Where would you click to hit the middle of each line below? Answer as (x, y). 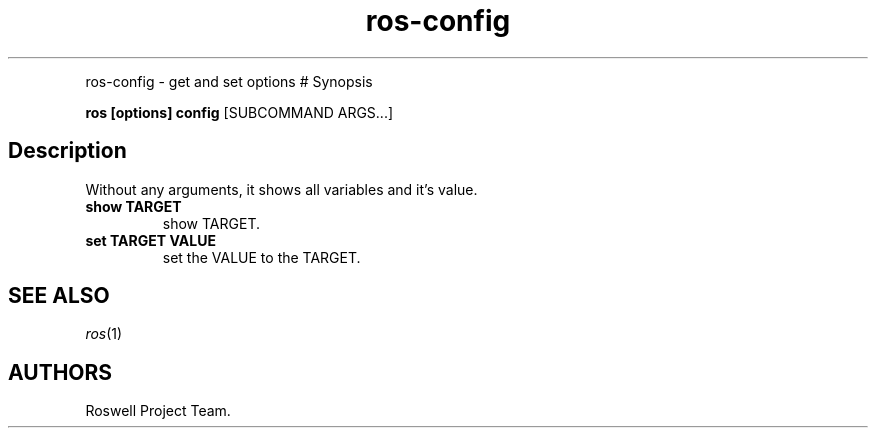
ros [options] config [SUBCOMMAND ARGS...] (239, 112)
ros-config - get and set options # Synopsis (229, 81)
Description (67, 151)
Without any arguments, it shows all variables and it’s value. (281, 189)
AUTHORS (60, 372)
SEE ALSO (59, 296)
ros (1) (104, 334)
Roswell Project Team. (158, 411)
